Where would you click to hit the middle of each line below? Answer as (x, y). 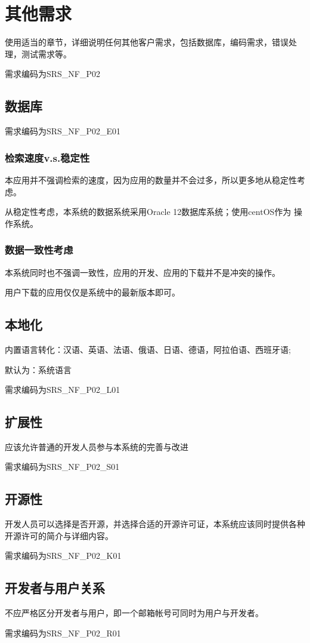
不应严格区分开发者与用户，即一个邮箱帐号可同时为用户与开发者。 (134, 613)
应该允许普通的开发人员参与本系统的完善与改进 (97, 446)
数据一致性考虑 (39, 250)
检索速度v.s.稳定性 (47, 157)
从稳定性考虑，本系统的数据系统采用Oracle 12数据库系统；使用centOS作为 (148, 212)
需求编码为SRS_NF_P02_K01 (63, 556)
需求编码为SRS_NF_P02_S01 (62, 467)
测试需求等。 (46, 53)
